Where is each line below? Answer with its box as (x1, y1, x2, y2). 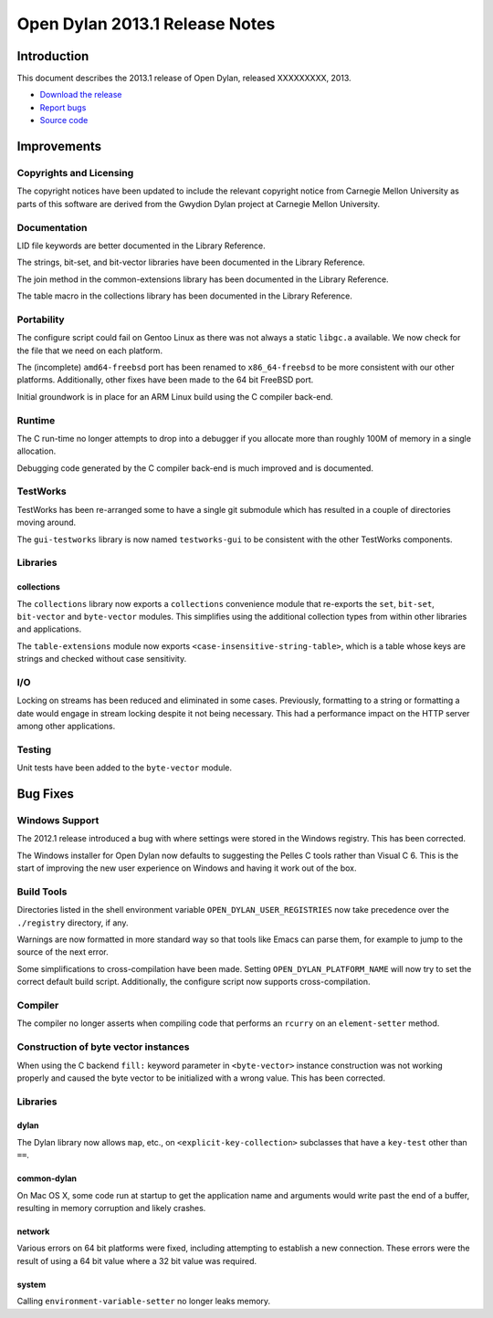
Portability (16, 313, 65, 326)
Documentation (16, 221, 88, 234)
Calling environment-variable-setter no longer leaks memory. (16, 1296, 271, 1307)
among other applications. (16, 721, 116, 732)
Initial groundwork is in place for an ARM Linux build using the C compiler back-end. (16, 391, 333, 402)
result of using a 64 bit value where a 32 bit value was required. (16, 1255, 257, 1266)
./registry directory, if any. (16, 917, 129, 928)
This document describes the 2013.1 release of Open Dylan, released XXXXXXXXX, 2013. (16, 73, 351, 84)
